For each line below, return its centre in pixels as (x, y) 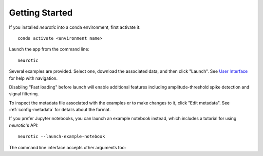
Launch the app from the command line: (49, 49)
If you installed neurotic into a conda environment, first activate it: (75, 27)
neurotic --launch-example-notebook (61, 137)
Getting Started (41, 13)
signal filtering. (24, 94)
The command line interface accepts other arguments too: (67, 147)
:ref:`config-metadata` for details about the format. (60, 110)
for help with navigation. (33, 78)
